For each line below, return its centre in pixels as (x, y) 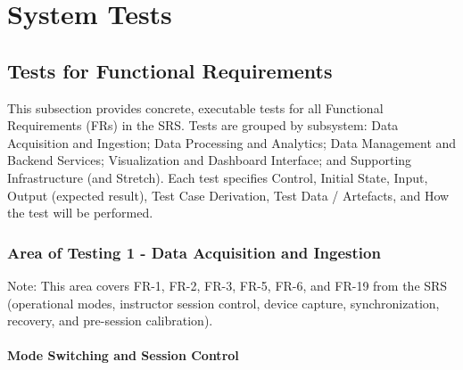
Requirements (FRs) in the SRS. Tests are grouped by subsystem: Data (203, 125)
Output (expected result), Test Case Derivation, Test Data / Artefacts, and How (228, 195)
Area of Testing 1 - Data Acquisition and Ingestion (194, 252)
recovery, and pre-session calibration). (110, 321)
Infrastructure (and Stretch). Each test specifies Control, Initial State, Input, (218, 177)
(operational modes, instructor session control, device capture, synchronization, (223, 303)
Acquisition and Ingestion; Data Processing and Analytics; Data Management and (232, 142)
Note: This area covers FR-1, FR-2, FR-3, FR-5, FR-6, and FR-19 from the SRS (227, 285)
